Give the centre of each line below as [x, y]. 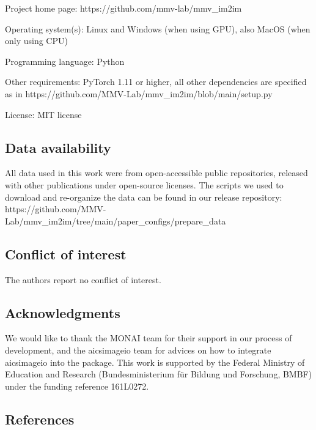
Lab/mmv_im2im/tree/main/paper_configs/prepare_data [116, 221]
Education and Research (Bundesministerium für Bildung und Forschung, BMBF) [159, 374]
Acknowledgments [63, 312]
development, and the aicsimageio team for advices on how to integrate [138, 350]
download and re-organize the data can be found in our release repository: [144, 197]
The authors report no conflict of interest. [83, 279]
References [40, 419]
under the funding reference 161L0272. [77, 386]
